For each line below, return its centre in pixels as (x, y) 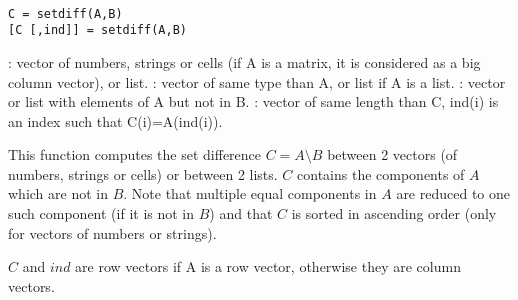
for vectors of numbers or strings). (112, 232)
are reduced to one (453, 193)
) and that (241, 213)
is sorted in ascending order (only (394, 213)
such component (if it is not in (101, 213)
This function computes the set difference (135, 154)
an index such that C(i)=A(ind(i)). (115, 120)
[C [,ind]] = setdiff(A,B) (97, 30)
